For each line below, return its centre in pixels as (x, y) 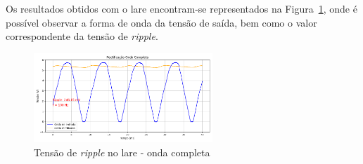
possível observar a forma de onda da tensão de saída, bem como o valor (161, 22)
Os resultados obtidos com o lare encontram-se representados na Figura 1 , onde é (181, 8)
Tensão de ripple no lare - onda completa (122, 152)
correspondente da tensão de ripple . (82, 36)
